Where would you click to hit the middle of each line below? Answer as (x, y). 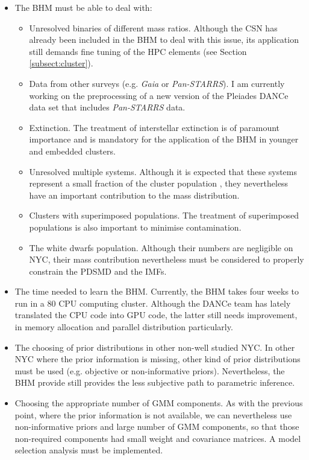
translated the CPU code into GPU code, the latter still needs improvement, (156, 315)
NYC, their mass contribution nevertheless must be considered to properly (167, 259)
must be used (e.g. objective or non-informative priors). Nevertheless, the (150, 370)
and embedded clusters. (72, 151)
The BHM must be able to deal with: (83, 7)
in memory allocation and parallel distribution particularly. (124, 327)
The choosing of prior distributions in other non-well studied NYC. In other (155, 347)
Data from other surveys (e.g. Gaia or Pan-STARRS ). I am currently (157, 83)
